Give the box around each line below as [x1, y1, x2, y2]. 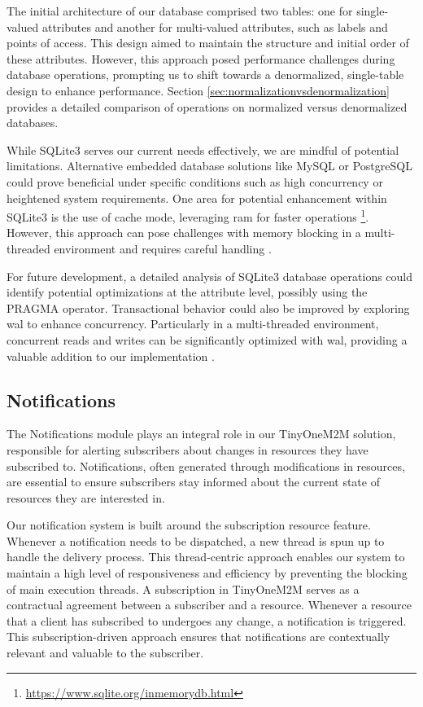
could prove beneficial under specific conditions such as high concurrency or [7, 173, 383, 190]
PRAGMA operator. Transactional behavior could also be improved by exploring [7, 299, 410, 316]
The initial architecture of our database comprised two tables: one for [7, 2, 353, 19]
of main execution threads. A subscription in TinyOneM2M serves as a [7, 580, 360, 597]
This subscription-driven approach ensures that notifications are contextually [7, 628, 390, 645]
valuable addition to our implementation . [7, 347, 215, 364]
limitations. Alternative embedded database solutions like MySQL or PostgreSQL [7, 157, 412, 174]
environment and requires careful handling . [54, 239, 272, 257]
